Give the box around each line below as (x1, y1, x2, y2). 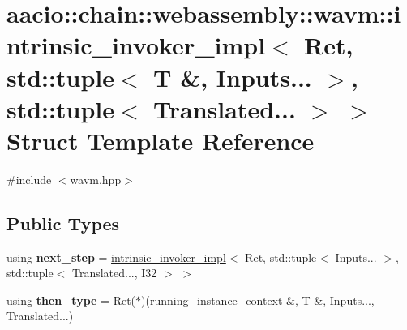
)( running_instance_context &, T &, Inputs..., (141, 291, 375, 308)
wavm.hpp (70, 170, 122, 187)
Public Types (6, 210, 120, 235)
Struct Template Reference (6, 123, 315, 156)
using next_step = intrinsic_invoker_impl (6, 248, 226, 265)
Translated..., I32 (71, 264, 157, 281)
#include (6, 170, 52, 187)
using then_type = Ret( (6, 291, 136, 308)
